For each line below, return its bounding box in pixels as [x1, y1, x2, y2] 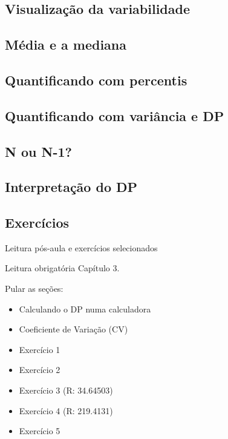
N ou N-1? [5, 142, 72, 160]
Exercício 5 [19, 424, 60, 437]
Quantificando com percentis [5, 70, 187, 89]
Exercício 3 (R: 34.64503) [19, 384, 113, 397]
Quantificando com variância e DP [5, 106, 224, 125]
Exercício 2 [19, 363, 60, 376]
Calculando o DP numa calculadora [19, 302, 151, 315]
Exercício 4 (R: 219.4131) [19, 404, 113, 417]
